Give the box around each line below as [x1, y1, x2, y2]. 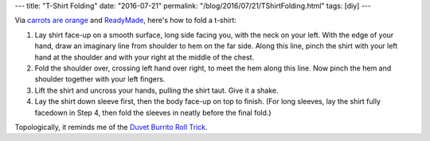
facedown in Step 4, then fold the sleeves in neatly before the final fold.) [34, 108, 272, 117]
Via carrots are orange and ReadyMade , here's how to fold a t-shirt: [14, 16, 236, 25]
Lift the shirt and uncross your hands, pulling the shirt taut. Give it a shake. [34, 86, 279, 95]
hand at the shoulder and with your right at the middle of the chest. [34, 52, 255, 62]
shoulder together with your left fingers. [34, 74, 166, 84]
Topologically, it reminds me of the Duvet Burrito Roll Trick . [14, 122, 208, 131]
